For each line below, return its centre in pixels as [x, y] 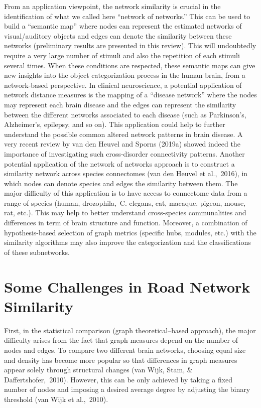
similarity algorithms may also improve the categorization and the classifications [127, 242]
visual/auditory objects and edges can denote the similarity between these [118, 35]
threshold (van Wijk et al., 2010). [56, 399]
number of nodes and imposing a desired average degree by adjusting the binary [127, 389]
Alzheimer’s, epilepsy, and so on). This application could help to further [115, 124]
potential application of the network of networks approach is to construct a [119, 163]
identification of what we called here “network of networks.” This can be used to [127, 16]
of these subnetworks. [37, 252]
